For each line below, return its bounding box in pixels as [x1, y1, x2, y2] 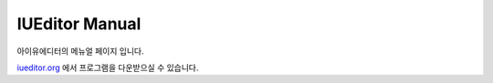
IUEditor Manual [16, 14, 142, 34]
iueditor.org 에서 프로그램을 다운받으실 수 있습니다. [16, 62, 199, 73]
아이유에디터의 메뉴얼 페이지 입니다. [16, 46, 144, 57]
